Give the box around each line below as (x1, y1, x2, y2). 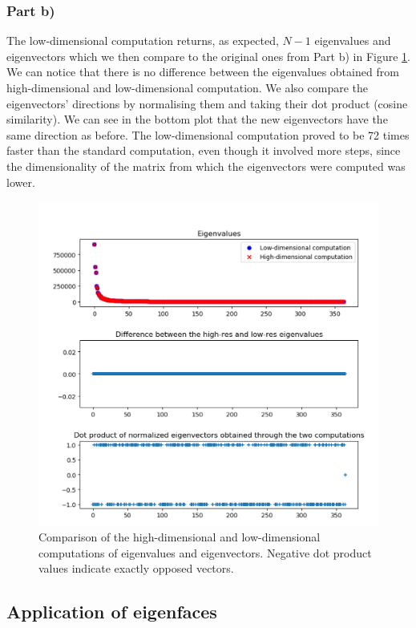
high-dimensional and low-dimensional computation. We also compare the (6, 79, 369, 95)
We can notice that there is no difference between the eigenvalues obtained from (6, 63, 399, 80)
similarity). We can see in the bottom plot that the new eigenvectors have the (6, 111, 388, 128)
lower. (6, 173, 35, 190)
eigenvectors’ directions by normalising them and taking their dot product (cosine (6, 95, 408, 111)
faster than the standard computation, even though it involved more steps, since (6, 142, 401, 159)
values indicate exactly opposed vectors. (38, 560, 234, 577)
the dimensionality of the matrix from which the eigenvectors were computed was (6, 157, 406, 174)
